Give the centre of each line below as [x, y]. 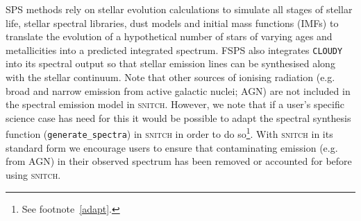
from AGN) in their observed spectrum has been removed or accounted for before [179, 161]
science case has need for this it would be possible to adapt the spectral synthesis [178, 117]
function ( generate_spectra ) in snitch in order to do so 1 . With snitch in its [169, 133]
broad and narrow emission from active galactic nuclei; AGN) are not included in [178, 90]
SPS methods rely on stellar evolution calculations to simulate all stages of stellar [179, 9]
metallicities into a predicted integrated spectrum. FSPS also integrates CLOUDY [174, 50]
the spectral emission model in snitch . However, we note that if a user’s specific [175, 104]
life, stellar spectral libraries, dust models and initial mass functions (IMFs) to [172, 23]
